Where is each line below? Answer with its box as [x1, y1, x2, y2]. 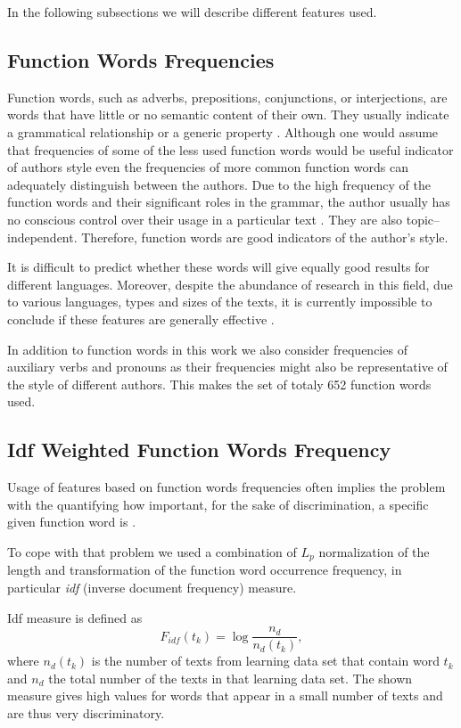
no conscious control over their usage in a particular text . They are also [7, 209, 403, 228]
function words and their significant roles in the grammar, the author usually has [7, 192, 450, 211]
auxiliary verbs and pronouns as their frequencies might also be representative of [7, 357, 448, 376]
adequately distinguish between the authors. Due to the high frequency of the [7, 175, 431, 193]
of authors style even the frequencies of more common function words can [7, 158, 408, 176]
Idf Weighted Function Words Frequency [7, 436, 391, 463]
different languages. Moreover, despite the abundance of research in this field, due [7, 274, 453, 293]
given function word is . [7, 512, 136, 531]
